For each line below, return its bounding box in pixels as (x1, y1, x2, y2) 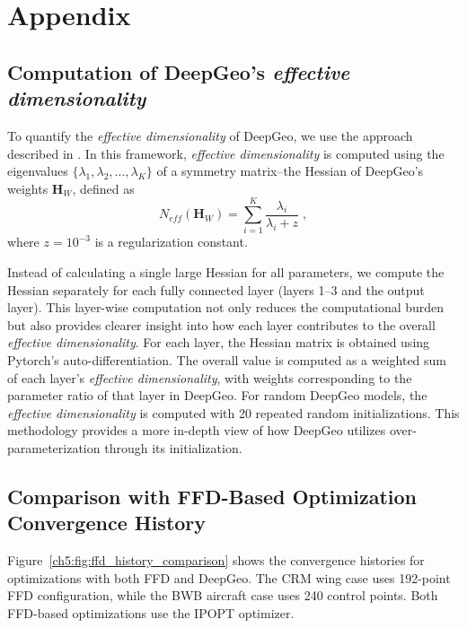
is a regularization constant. (94, 232, 248, 251)
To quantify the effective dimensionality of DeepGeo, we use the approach (7, 126, 413, 144)
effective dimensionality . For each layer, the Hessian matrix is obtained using (7, 333, 430, 352)
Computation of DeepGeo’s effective (7, 57, 350, 85)
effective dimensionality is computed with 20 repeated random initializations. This (7, 403, 460, 422)
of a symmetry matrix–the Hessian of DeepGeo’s (156, 161, 424, 180)
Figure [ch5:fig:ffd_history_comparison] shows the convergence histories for (7, 551, 425, 570)
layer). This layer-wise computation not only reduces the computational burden (7, 298, 445, 317)
